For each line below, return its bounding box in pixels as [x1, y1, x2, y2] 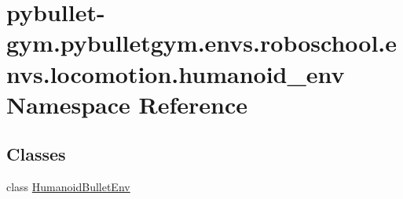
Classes [6, 142, 66, 166]
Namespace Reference [6, 88, 247, 120]
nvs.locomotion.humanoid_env [6, 57, 345, 89]
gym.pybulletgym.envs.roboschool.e [6, 27, 398, 59]
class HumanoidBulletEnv [6, 179, 130, 195]
